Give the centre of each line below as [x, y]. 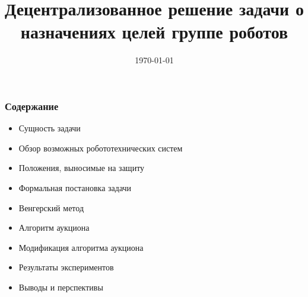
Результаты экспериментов [66, 267]
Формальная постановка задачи [75, 187]
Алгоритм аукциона [54, 227]
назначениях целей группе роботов [154, 32]
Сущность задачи [50, 128]
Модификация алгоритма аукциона [81, 247]
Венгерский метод [51, 207]
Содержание [32, 106]
